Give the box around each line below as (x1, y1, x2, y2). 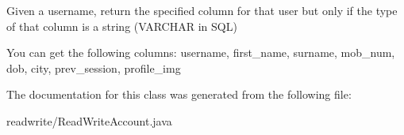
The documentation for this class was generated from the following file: (6, 86, 352, 103)
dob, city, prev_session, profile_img (6, 59, 181, 76)
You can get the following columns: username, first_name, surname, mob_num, (6, 44, 395, 61)
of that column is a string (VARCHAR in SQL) (6, 17, 237, 34)
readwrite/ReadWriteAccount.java (6, 112, 172, 129)
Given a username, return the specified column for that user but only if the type (6, 2, 398, 18)
